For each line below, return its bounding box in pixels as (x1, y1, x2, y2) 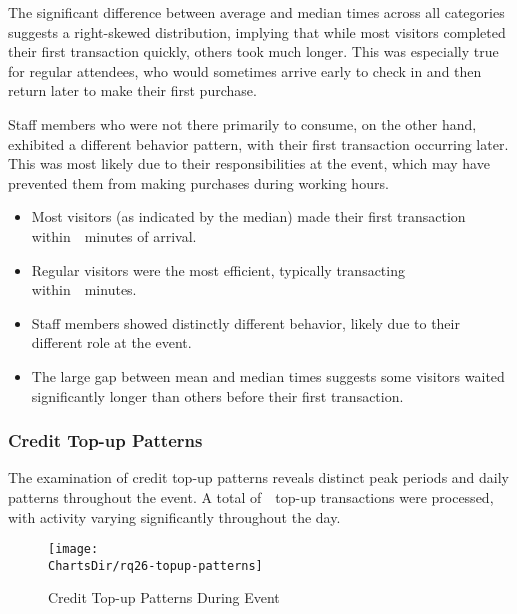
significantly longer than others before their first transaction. (31, 385, 404, 406)
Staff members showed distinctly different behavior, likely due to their (31, 312, 460, 333)
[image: (48, 542, 99, 557)
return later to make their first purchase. (8, 80, 257, 101)
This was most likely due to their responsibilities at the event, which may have (8, 153, 490, 174)
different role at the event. (31, 332, 192, 353)
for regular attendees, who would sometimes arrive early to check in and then (8, 60, 482, 81)
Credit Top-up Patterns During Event (48, 587, 280, 608)
